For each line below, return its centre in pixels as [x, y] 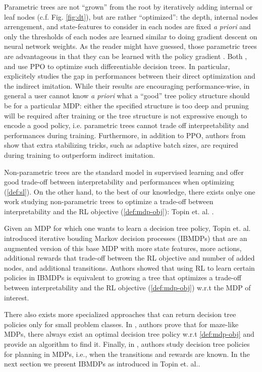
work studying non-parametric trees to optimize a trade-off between [109, 201]
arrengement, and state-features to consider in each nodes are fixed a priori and [127, 26]
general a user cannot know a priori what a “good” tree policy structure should [127, 96]
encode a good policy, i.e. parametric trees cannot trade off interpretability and [126, 125]
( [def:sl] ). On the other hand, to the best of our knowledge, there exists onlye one [130, 191]
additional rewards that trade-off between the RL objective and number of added [129, 258]
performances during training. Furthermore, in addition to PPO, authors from [125, 135]
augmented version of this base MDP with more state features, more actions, [123, 248]
